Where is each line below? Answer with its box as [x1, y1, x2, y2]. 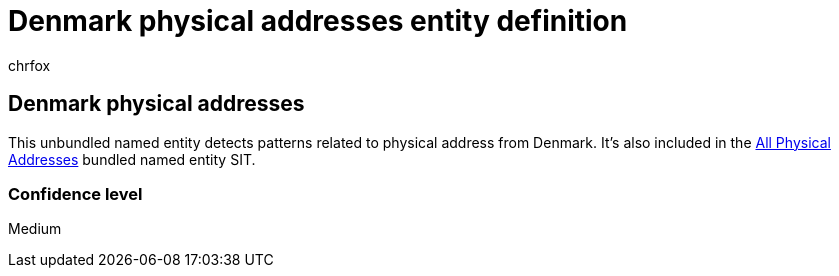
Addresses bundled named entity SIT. [8, 150, 256, 168]
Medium [8, 220, 62, 238]
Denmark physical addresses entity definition [8, 4, 628, 38]
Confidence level [8, 183, 143, 204]
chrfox [8, 56, 51, 74]
